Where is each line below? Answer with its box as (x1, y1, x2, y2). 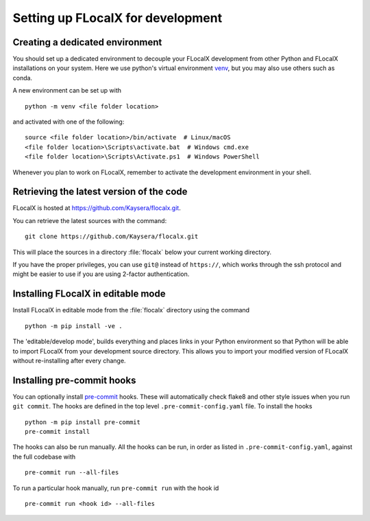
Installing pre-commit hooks (12, 374, 136, 386)
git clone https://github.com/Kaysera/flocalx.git (25, 233, 199, 240)
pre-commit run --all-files (25, 469, 119, 476)
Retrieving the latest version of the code (12, 186, 188, 198)
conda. (12, 73, 33, 82)
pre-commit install (25, 428, 90, 435)
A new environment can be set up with (12, 86, 122, 95)
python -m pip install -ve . (25, 322, 123, 329)
